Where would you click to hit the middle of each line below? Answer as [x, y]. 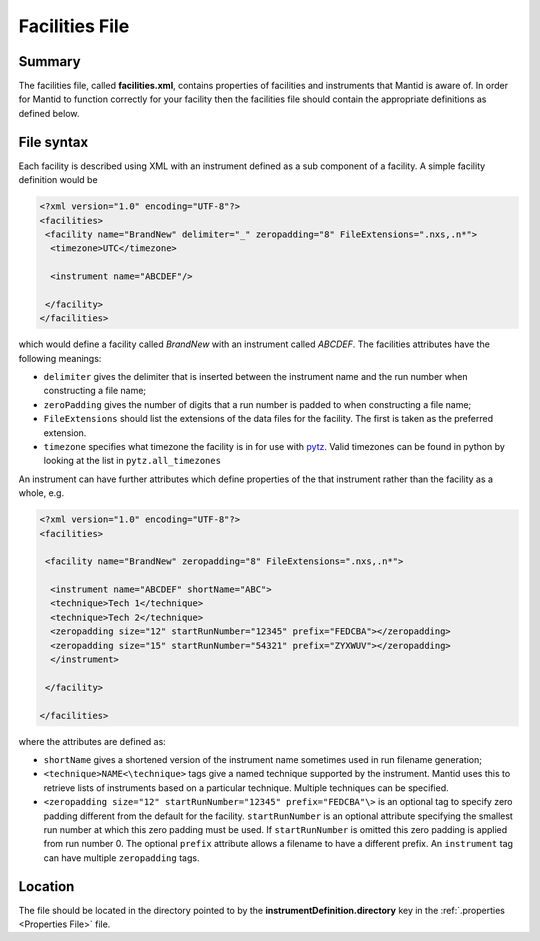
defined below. [49, 113]
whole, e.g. [41, 493]
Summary [49, 61]
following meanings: [60, 358]
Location [46, 886]
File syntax [53, 141]
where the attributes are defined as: [92, 741]
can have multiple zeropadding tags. [121, 857]
